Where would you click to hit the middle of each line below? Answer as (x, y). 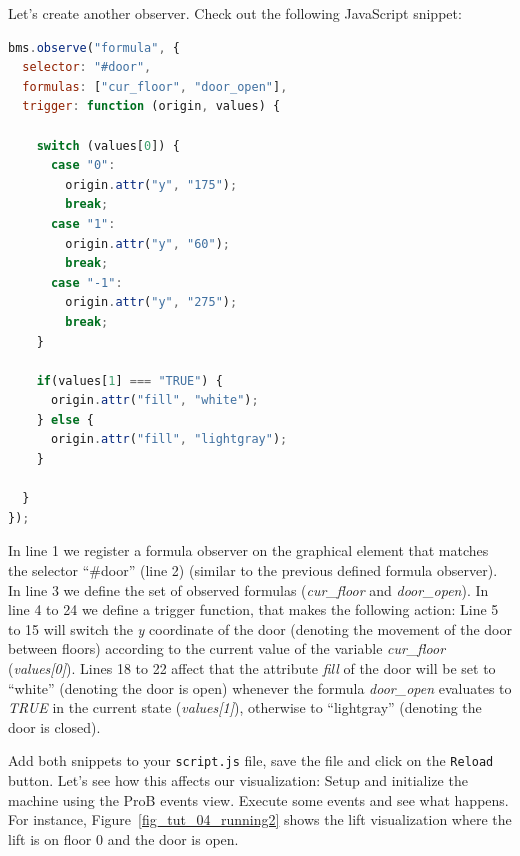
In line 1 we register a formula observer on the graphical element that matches (248, 550)
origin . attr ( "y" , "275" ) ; (151, 302)
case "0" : (83, 165)
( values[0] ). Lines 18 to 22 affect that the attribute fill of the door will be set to (252, 668)
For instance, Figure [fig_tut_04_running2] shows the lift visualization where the (260, 819)
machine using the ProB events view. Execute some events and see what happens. (258, 799)
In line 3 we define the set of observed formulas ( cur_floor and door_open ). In (248, 589)
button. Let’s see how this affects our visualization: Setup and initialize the (238, 780)
